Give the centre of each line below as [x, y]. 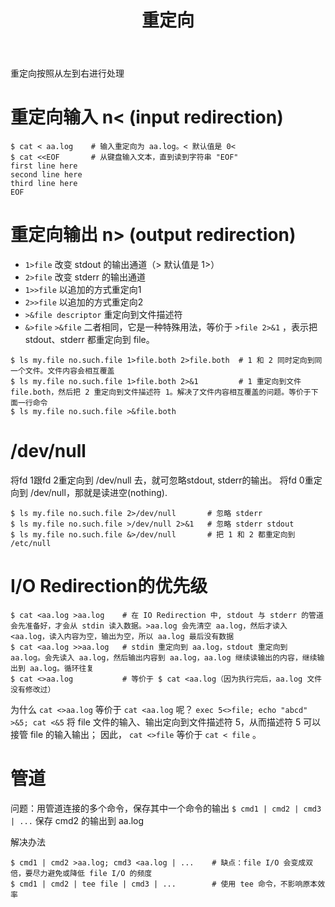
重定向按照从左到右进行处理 [67, 73]
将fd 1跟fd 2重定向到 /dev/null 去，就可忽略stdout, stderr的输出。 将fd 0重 [162, 480]
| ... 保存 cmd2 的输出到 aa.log [77, 820]
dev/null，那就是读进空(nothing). [100, 492]
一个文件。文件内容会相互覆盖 [62, 371]
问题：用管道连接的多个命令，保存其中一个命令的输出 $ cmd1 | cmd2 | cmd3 [166, 808]
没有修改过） [33, 689]
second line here [46, 175]
